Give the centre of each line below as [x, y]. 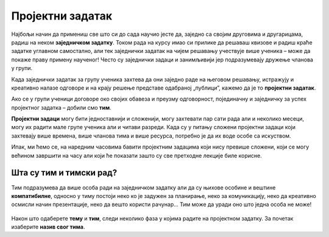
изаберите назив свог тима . [48, 227]
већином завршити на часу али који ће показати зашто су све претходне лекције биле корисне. [136, 155]
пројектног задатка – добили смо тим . [62, 107]
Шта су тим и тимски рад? [64, 173]
